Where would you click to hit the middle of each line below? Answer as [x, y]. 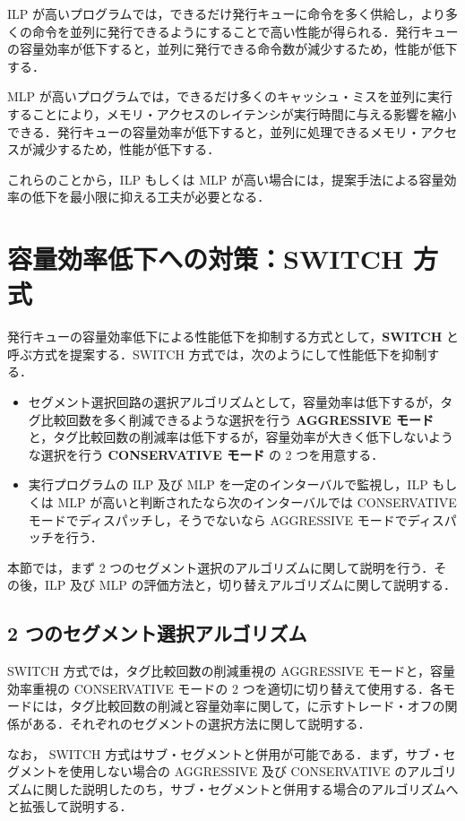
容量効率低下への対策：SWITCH [206, 259]
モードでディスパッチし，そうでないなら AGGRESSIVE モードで [218, 519]
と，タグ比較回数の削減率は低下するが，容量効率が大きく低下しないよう [241, 437]
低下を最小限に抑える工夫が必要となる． [151, 197]
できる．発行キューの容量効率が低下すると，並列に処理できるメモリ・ [214, 131]
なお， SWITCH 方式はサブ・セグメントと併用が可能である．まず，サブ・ [225, 753]
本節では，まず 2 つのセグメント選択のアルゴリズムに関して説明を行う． [221, 567]
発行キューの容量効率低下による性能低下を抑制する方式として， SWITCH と [233, 337]
